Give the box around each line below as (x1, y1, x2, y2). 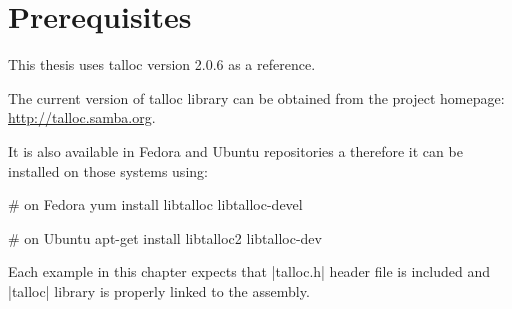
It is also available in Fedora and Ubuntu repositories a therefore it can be (8, 140, 463, 161)
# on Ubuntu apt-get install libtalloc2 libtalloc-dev (8, 227, 322, 248)
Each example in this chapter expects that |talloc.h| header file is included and (8, 261, 490, 282)
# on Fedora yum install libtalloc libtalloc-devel (8, 194, 303, 215)
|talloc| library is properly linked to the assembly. (8, 280, 310, 301)
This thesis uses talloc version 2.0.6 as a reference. (8, 54, 316, 75)
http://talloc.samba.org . (8, 107, 156, 128)
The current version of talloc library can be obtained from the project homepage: (8, 87, 505, 108)
